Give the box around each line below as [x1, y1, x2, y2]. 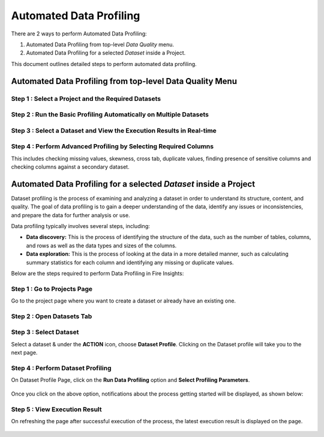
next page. [11, 349, 38, 357]
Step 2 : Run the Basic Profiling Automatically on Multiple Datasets [11, 110, 209, 119]
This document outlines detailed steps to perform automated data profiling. [11, 60, 197, 67]
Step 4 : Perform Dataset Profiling [11, 364, 112, 372]
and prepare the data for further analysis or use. [11, 211, 130, 218]
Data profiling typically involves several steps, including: [11, 223, 150, 230]
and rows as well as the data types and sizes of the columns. [26, 242, 177, 249]
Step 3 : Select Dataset [11, 328, 79, 336]
